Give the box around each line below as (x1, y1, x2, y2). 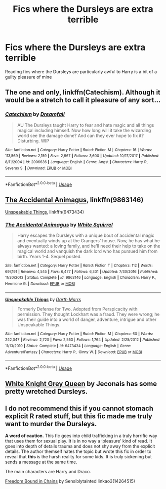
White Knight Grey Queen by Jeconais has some (5, 380, 157, 388)
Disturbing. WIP (17, 137, 49, 144)
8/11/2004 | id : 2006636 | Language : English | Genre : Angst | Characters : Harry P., (5, 159, 149, 164)
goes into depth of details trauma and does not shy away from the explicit (5, 444, 155, 449)
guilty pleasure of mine (5, 74, 52, 80)
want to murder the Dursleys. (5, 419, 97, 428)
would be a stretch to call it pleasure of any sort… (5, 96, 161, 104)
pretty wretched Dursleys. (5, 387, 88, 396)
